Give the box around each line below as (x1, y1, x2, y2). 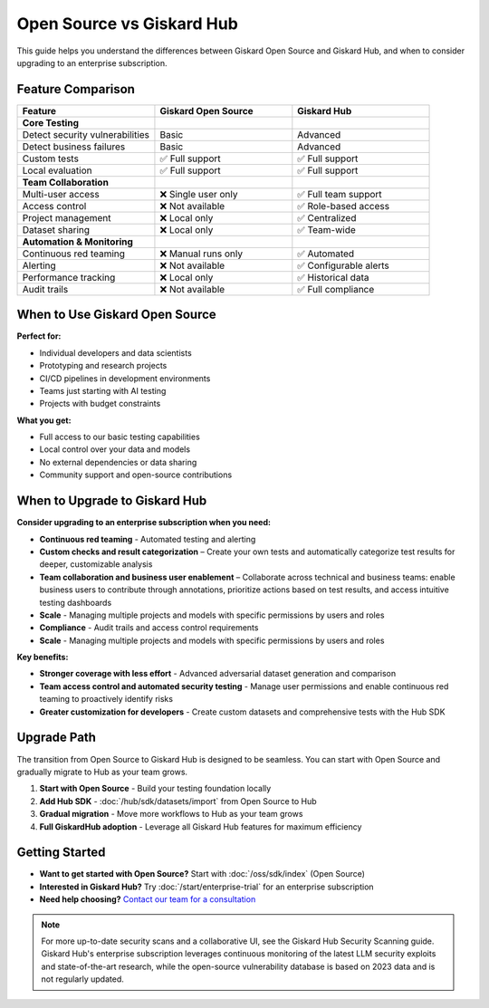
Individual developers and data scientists (39, 347, 192, 358)
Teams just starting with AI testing (39, 385, 167, 396)
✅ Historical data (297, 271, 369, 283)
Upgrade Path (16, 730, 97, 745)
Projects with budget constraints (39, 398, 161, 409)
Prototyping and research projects (39, 360, 168, 371)
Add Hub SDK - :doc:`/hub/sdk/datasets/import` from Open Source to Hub (39, 795, 317, 806)
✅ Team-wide (297, 223, 357, 235)
